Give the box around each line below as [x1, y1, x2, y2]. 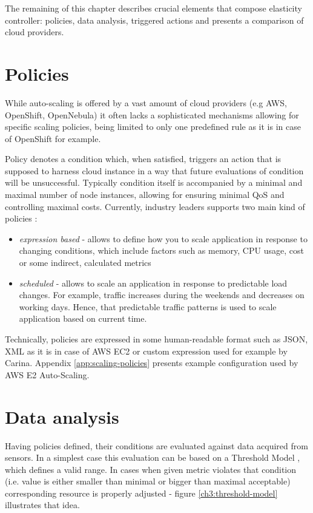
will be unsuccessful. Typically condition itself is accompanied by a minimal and [5, 176, 303, 189]
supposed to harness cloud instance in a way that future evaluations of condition [5, 164, 304, 177]
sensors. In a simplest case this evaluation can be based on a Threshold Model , [5, 451, 300, 464]
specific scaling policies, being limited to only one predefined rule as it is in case [5, 120, 301, 133]
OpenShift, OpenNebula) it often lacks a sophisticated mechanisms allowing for [5, 108, 299, 121]
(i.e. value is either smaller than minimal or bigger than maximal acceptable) [5, 475, 291, 488]
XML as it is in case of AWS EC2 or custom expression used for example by [5, 344, 288, 357]
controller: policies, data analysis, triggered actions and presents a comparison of [5, 13, 304, 26]
